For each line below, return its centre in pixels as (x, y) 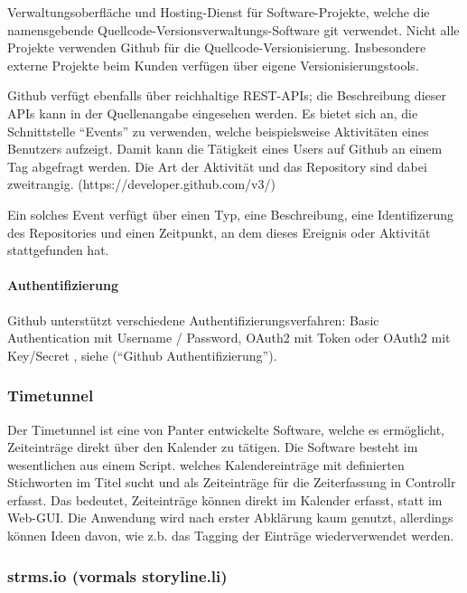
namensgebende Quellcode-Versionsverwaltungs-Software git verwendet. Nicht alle (233, 29)
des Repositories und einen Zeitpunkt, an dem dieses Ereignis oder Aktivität (219, 232)
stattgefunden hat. (58, 250)
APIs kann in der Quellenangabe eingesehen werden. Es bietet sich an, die (213, 113)
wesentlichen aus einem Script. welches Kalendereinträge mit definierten (206, 464)
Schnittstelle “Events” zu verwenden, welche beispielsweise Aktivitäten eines (218, 131)
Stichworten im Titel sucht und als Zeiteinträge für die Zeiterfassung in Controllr (232, 482)
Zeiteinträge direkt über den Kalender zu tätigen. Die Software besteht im (213, 447)
